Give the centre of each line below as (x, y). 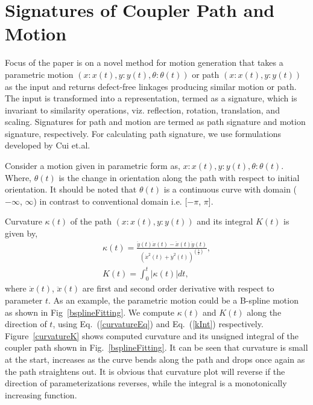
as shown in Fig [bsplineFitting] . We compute (90, 312)
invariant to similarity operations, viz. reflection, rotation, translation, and (142, 110)
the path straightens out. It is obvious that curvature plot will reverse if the (145, 371)
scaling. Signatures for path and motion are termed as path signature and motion (155, 122)
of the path (91, 221)
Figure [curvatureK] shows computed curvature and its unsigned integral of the (152, 335)
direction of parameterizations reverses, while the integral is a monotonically (146, 383)
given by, (21, 233)
